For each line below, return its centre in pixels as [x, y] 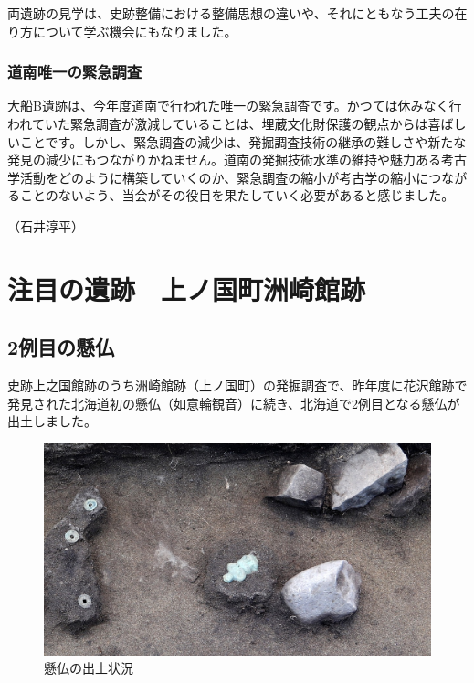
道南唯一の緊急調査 [75, 72]
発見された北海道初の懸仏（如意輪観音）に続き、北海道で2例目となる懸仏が [234, 403]
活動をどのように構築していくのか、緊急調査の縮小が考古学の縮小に [224, 177]
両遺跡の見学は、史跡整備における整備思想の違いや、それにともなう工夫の [231, 13]
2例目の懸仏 [61, 347]
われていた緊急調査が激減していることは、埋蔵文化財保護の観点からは [218, 123]
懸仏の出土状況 [89, 668]
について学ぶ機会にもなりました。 [135, 31]
